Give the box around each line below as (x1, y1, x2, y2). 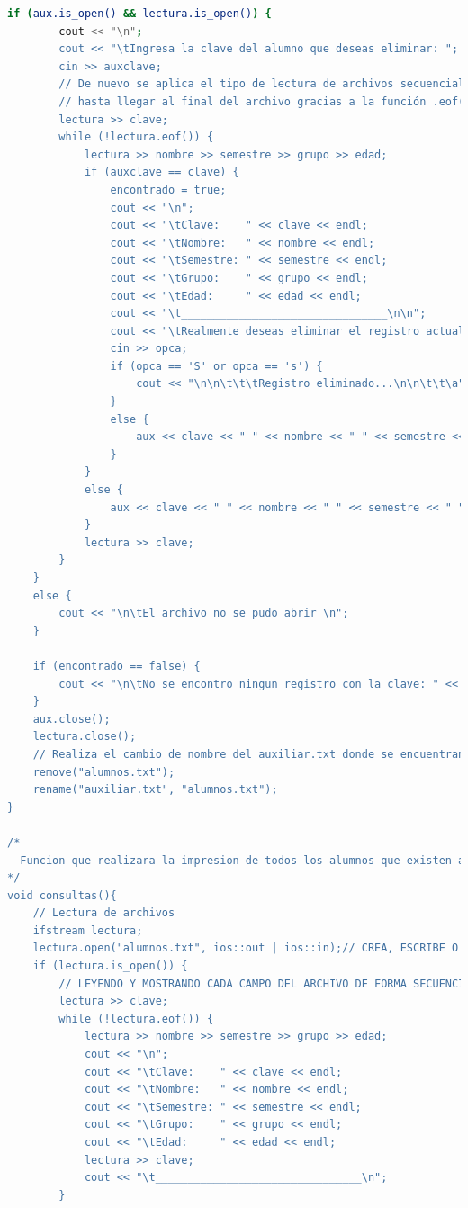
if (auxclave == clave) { (84, 166, 239, 179)
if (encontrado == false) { (32, 659, 201, 672)
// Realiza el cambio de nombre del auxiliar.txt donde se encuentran (32, 747, 465, 761)
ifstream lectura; (32, 924, 143, 937)
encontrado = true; (110, 183, 227, 196)
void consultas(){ (7, 888, 117, 902)
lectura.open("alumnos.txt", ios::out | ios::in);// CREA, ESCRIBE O (32, 942, 459, 955)
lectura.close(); (32, 730, 137, 744)
